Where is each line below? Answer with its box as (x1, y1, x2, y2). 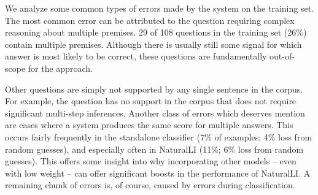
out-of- (270, 50, 295, 63)
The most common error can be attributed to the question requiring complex (5, 13, 295, 26)
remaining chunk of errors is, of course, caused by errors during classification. (5, 178, 295, 191)
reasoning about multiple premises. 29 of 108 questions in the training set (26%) (5, 26, 307, 39)
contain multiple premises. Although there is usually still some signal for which (5, 37, 302, 50)
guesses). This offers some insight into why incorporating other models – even (5, 155, 297, 167)
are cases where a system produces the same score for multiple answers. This (5, 118, 293, 131)
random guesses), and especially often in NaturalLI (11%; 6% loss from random (5, 142, 304, 155)
